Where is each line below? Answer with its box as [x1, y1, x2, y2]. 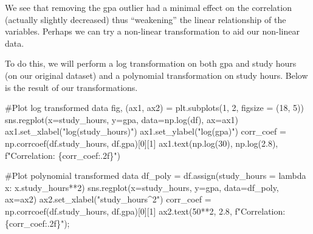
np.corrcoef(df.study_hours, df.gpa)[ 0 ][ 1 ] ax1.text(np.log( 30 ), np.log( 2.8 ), [5, 136, 278, 149]
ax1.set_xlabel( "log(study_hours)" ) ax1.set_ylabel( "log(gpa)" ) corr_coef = [5, 125, 286, 138]
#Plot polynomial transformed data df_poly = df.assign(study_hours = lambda [5, 169, 306, 182]
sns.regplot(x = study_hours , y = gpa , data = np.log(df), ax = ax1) [5, 113, 239, 125]
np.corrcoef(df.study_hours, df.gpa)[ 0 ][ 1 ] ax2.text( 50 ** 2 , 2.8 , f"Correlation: [5, 204, 286, 217]
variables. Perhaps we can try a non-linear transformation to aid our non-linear [5, 25, 300, 38]
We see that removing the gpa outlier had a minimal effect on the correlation [5, 1, 292, 13]
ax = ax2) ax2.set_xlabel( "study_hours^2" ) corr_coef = [5, 193, 212, 206]
